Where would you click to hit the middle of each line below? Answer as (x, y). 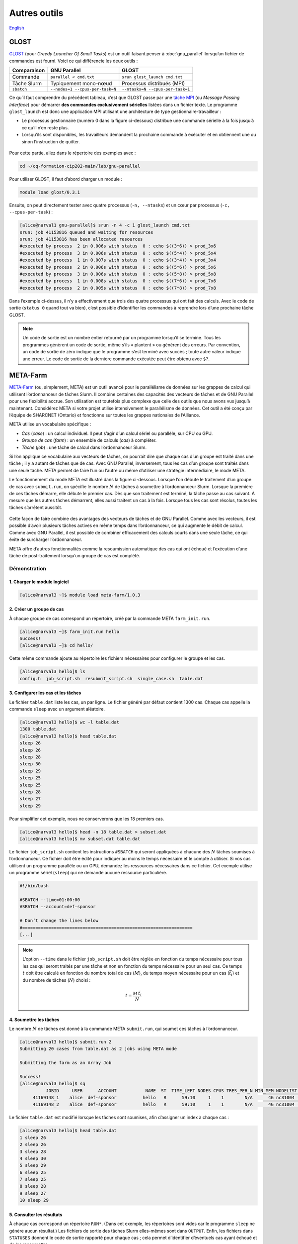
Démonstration (28, 568)
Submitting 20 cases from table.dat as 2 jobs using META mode (98, 1049)
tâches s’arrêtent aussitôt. (36, 507)
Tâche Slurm (27, 84)
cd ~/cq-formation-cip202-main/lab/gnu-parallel (80, 166)
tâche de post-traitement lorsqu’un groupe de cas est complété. (75, 556)
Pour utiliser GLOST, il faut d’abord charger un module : (66, 179)
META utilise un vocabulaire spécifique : (50, 424)
